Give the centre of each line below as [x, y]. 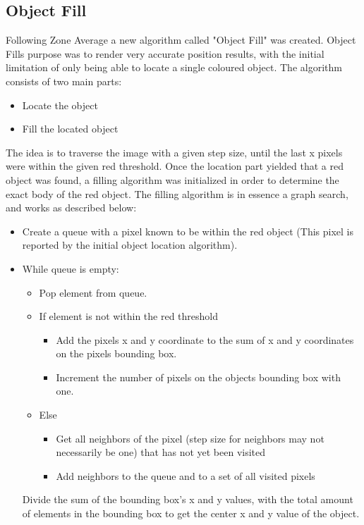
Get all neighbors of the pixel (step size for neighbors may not [190, 438]
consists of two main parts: [64, 81]
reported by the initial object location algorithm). [130, 245]
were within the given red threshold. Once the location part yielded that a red [175, 166]
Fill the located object [70, 129]
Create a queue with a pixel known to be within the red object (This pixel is [188, 231]
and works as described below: [71, 208]
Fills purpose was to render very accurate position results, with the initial [165, 53]
